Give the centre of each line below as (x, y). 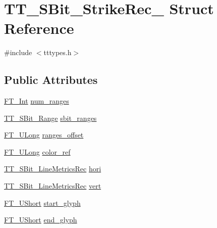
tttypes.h (58, 52)
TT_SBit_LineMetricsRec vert (53, 186)
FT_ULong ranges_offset (44, 135)
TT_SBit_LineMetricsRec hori (53, 169)
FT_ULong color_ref (37, 151)
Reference (39, 28)
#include (18, 52)
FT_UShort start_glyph (42, 202)
